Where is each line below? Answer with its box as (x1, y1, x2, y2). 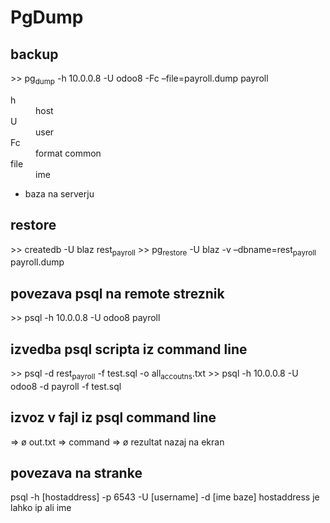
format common (35, 147, 102, 159)
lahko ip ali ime (10, 502, 72, 514)
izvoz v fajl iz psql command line (10, 409, 217, 426)
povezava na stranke (10, 465, 143, 482)
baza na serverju (24, 187, 95, 200)
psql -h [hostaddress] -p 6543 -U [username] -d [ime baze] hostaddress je (10, 491, 320, 503)
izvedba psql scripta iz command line (10, 341, 248, 358)
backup (10, 46, 59, 63)
